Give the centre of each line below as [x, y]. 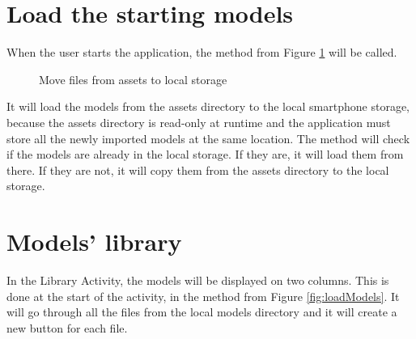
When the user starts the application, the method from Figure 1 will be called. [202, 52]
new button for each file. [67, 327]
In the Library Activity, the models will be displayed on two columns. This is [198, 280]
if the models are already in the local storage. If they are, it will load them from [205, 154]
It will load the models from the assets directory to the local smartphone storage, [208, 106]
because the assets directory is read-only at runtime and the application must [199, 122]
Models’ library [94, 242]
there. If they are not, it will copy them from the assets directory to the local [198, 169]
